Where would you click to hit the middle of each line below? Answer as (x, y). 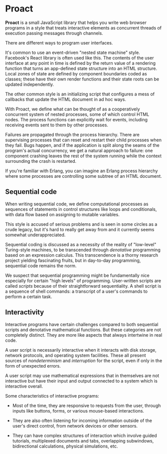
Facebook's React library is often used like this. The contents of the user (80, 57)
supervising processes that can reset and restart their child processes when (83, 140)
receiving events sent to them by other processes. (57, 125)
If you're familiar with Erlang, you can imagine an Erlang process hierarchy (82, 171)
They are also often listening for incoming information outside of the (82, 421)
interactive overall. (24, 386)
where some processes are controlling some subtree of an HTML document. (83, 176)
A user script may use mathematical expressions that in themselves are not (82, 376)
